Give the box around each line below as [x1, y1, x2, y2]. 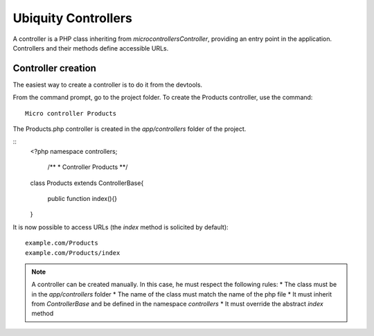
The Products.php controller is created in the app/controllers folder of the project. [12, 125, 247, 133]
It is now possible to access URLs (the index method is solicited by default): [12, 222, 229, 231]
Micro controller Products [25, 109, 117, 117]
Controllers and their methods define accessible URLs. [12, 44, 169, 52]
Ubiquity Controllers [12, 10, 133, 26]
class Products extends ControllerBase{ [30, 179, 144, 187]
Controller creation [12, 62, 97, 74]
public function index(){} [47, 194, 118, 202]
